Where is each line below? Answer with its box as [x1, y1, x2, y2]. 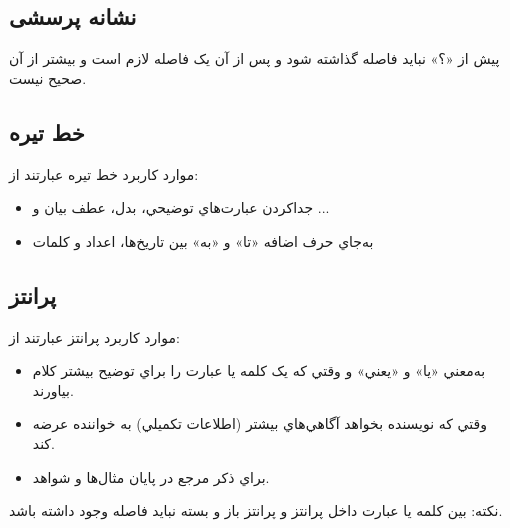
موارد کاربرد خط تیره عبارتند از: [9, 163, 199, 184]
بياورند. [32, 379, 74, 400]
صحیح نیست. [9, 67, 87, 88]
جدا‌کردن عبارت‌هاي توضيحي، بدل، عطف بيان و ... [32, 197, 330, 218]
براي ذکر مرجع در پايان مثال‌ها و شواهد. [32, 466, 270, 487]
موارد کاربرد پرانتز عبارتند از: [9, 326, 180, 347]
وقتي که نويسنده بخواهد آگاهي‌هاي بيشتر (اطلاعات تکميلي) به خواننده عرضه [32, 413, 487, 434]
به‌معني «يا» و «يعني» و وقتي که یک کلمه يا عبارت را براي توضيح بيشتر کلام [32, 360, 486, 381]
